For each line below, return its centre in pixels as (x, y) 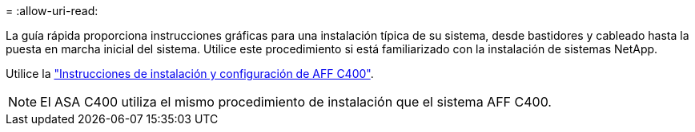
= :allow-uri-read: (52, 11)
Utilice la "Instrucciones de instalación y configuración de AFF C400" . (190, 74)
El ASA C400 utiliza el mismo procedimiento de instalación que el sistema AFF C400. (296, 102)
